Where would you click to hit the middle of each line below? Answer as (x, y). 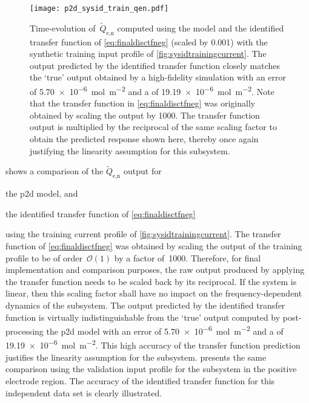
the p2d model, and (42, 193)
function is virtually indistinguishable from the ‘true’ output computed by (143, 317)
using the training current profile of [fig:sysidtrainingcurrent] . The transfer (143, 234)
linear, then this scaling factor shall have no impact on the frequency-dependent (154, 293)
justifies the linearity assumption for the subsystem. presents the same (136, 357)
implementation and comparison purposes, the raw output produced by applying (155, 270)
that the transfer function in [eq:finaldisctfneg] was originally (143, 103)
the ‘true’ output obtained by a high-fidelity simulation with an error (158, 77)
